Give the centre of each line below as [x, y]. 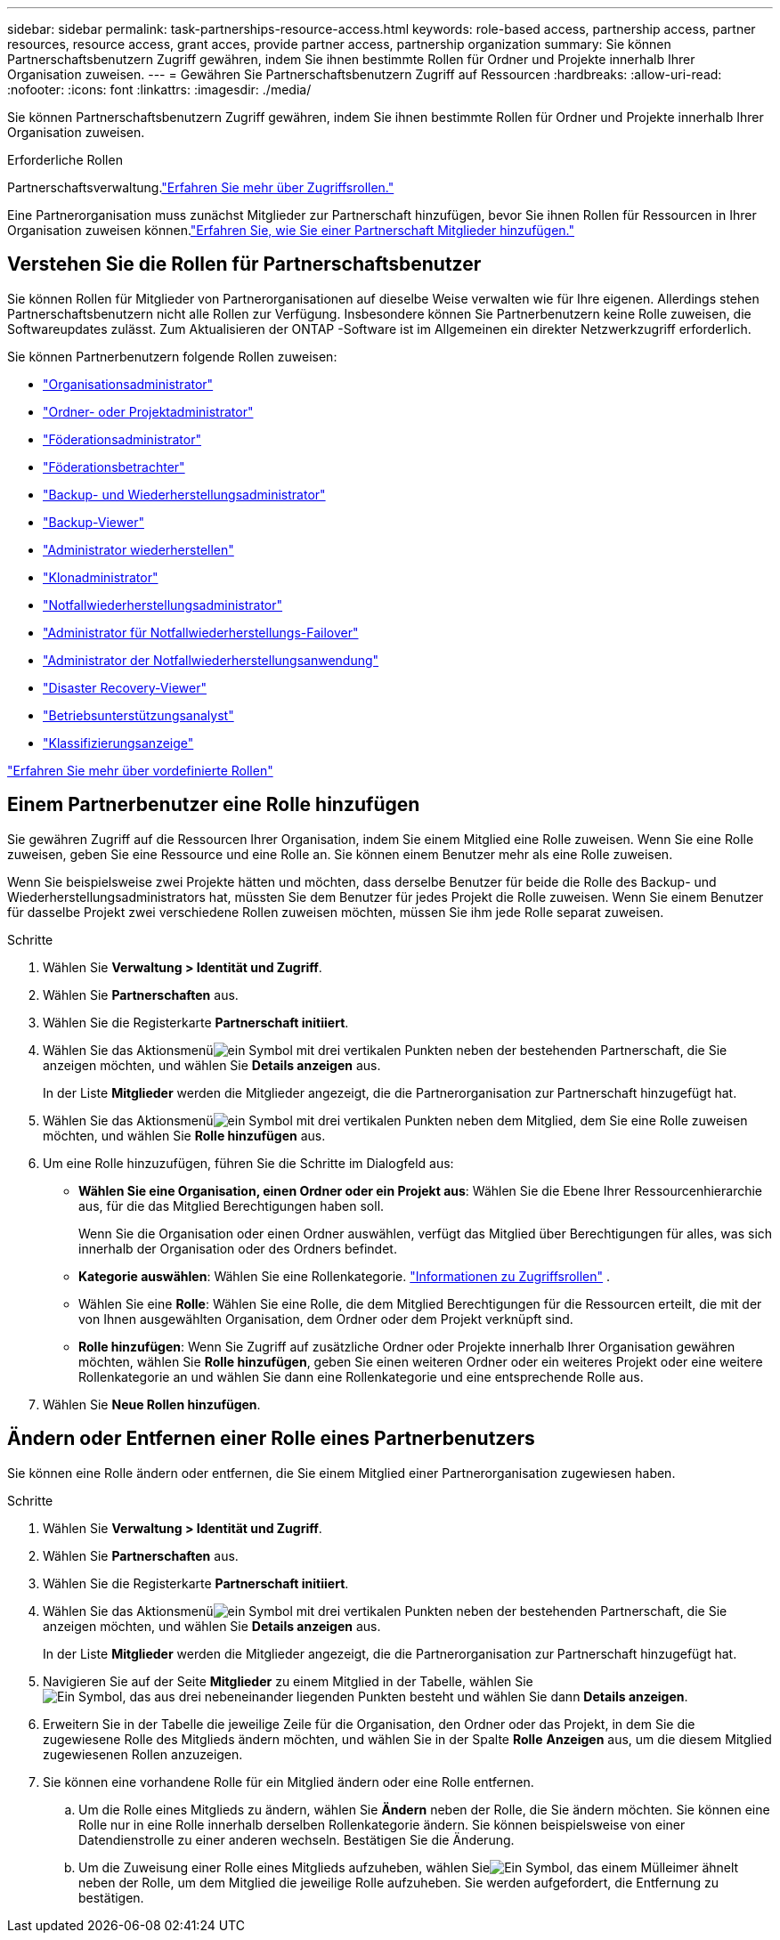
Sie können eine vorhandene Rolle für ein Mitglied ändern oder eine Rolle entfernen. [288, 1782]
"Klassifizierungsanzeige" [118, 743]
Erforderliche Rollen [65, 160]
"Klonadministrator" [101, 577]
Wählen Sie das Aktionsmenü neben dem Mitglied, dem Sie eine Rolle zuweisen [395, 1120]
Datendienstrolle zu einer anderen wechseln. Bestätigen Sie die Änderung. [297, 1839]
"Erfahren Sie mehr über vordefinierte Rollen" [140, 770]
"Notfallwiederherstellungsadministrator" [163, 605]
